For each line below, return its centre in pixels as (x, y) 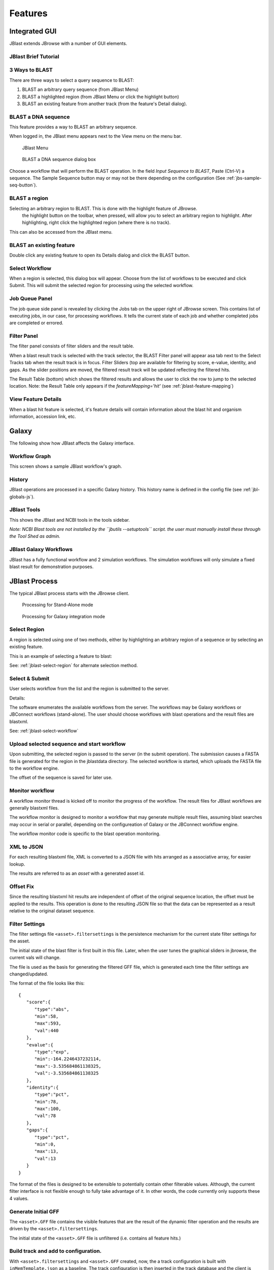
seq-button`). (23, 185)
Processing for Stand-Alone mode (58, 605)
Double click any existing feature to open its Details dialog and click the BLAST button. (100, 255)
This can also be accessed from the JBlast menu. (61, 232)
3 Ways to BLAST (31, 70)
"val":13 (45, 1158)
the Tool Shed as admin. (35, 536)
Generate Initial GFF (34, 1212)
